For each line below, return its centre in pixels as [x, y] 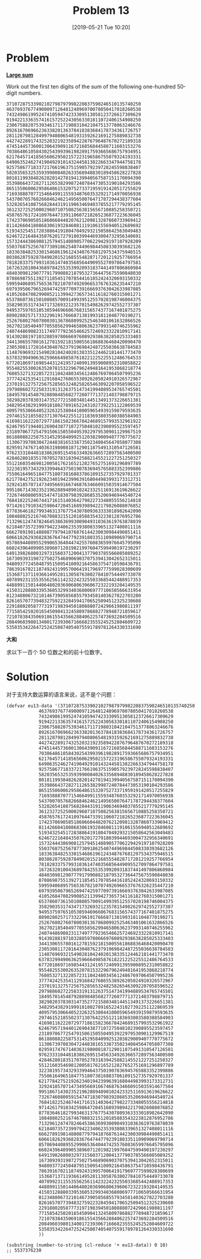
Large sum [20, 75]
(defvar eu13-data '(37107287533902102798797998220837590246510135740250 [101, 706]
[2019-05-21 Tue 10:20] [101, 27]
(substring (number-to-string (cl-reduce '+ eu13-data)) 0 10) [87, 1245]
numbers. [30, 93]
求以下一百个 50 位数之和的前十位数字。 [56, 652]
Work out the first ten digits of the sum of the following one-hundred [91, 86]
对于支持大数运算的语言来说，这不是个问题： [62, 694]
